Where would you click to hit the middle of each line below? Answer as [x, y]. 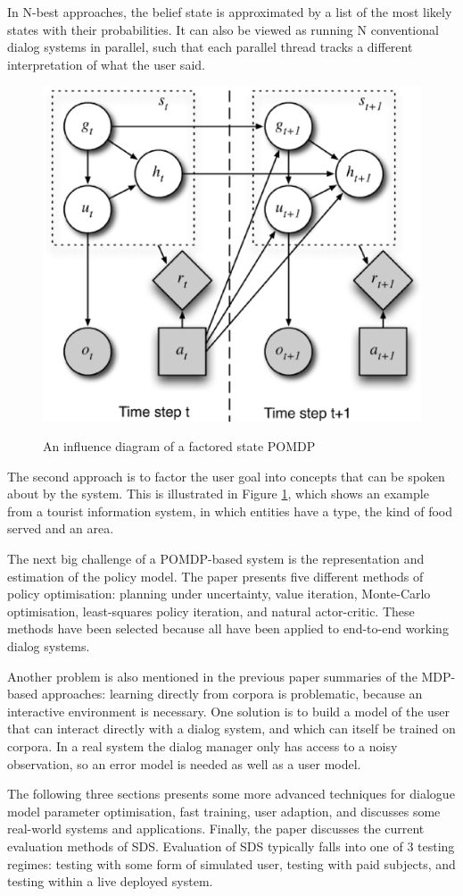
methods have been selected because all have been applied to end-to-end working [228, 628]
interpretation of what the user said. [106, 64]
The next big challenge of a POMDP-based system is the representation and [216, 559]
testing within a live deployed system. [110, 881]
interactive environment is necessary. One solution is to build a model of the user [229, 711]
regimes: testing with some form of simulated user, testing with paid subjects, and [231, 863]
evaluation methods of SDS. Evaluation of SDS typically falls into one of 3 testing [231, 846]
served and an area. [61, 528]
